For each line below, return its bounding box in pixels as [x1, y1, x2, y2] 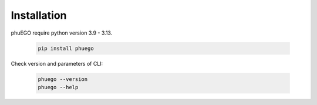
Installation [11, 9, 67, 22]
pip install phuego [38, 45, 94, 52]
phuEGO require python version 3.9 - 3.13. [11, 29, 113, 36]
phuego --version [38, 76, 88, 82]
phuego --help [38, 84, 79, 90]
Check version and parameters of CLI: [11, 60, 103, 67]
